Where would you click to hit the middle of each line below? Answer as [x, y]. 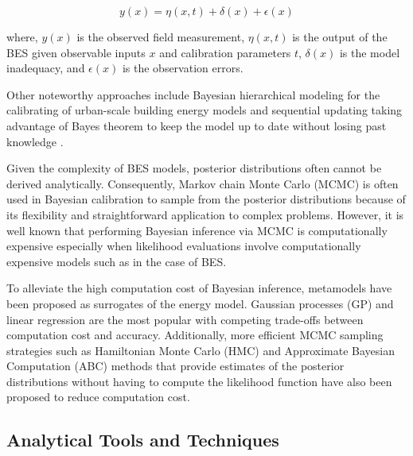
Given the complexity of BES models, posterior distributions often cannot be [194, 168]
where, [22, 37]
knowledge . [35, 141]
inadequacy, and [46, 68]
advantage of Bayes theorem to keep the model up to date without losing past [197, 125]
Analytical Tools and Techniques [143, 440]
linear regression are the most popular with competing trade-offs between [185, 319]
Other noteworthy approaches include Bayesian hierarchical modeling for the [193, 94]
